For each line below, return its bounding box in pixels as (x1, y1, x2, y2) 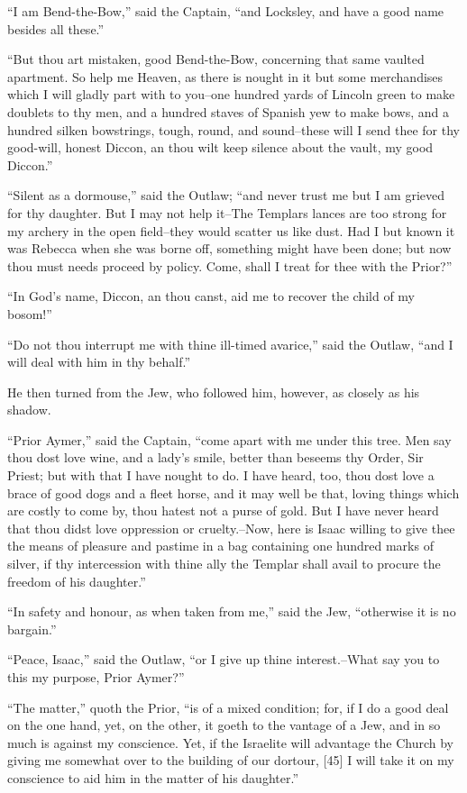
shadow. (7, 400, 51, 419)
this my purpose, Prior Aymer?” (7, 668, 185, 686)
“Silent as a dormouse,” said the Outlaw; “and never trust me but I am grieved (7, 186, 444, 205)
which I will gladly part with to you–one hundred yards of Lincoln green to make (7, 85, 455, 104)
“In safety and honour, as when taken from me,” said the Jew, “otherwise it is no (7, 602, 456, 621)
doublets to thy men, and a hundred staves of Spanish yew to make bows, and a (7, 102, 450, 121)
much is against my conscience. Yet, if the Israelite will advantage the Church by (7, 733, 453, 752)
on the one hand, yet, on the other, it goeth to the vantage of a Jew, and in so (7, 716, 441, 734)
